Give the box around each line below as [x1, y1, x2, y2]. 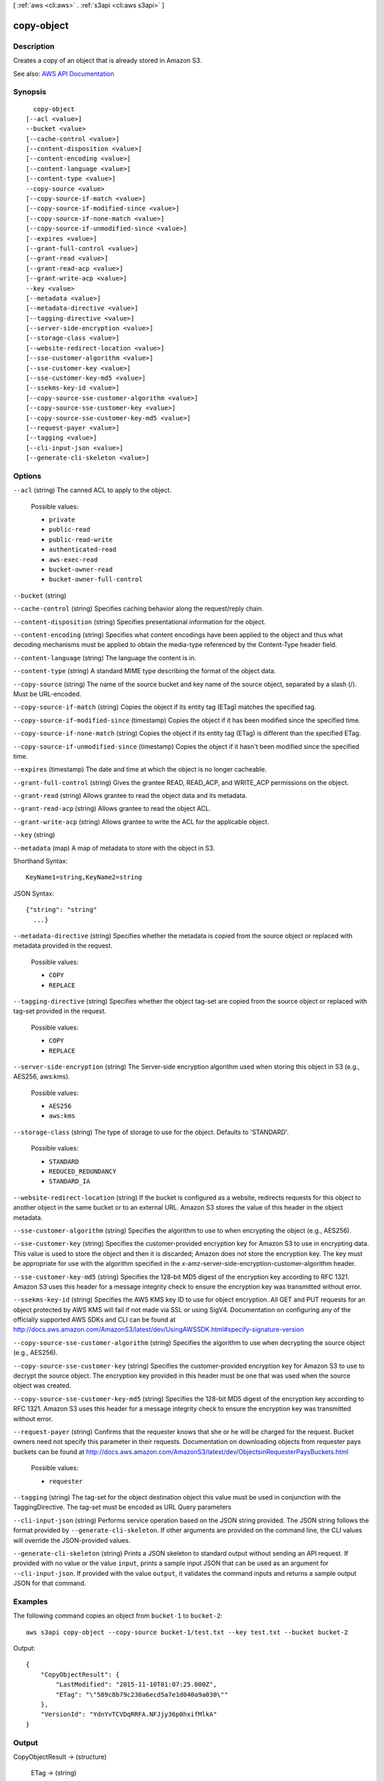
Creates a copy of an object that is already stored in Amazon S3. [13, 56, 202, 65]
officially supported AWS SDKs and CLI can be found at [13, 1315, 176, 1324]
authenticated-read [48, 546, 117, 554]
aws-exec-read [48, 556, 98, 564]
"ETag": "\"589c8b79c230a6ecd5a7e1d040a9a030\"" [55, 1691, 229, 1698]
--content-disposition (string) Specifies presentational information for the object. [13, 617, 266, 626]
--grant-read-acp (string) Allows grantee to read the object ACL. [13, 804, 211, 813]
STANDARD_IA [48, 1178, 90, 1185]
